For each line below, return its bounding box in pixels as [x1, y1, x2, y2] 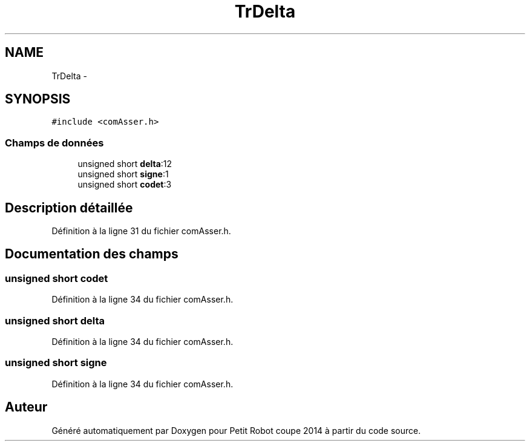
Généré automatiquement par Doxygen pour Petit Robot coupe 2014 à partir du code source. [51, 425, 421, 436]
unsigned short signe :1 [77, 169, 169, 180]
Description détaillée [5, 200, 133, 215]
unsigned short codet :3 [77, 179, 172, 190]
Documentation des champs [5, 246, 178, 262]
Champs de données [5, 136, 104, 149]
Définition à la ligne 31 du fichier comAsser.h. [51, 226, 231, 237]
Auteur [5, 399, 48, 415]
